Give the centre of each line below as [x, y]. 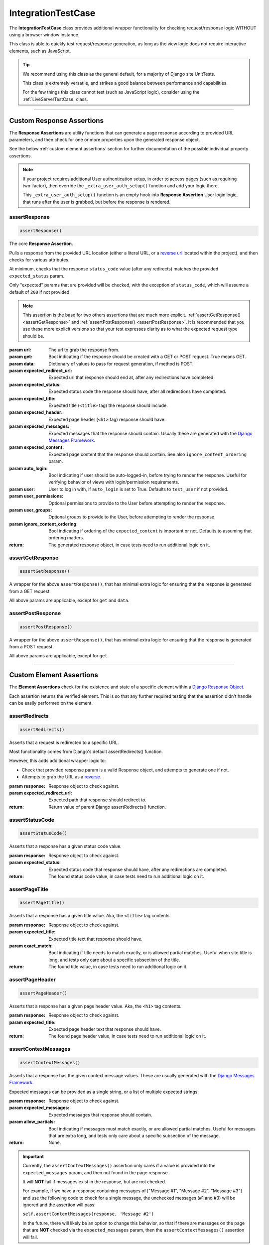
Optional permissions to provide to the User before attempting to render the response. [137, 503]
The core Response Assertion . [41, 244]
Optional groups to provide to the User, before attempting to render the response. [132, 517]
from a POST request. [32, 647]
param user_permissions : [36, 496]
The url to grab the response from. [84, 350]
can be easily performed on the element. [51, 703]
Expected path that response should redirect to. [97, 800]
